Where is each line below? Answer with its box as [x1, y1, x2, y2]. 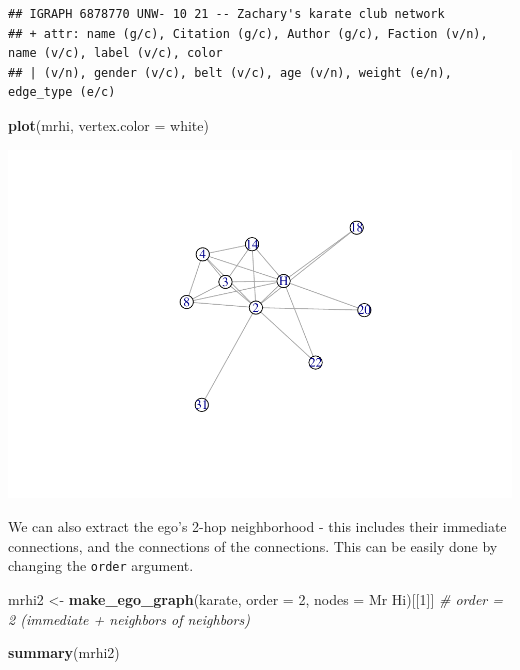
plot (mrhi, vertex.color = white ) [8, 114, 209, 135]
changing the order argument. [8, 555, 194, 576]
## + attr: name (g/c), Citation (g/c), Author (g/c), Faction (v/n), [8, 26, 488, 41]
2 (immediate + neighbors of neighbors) [8, 608, 250, 629]
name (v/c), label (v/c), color [8, 46, 223, 61]
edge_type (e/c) [8, 85, 116, 100]
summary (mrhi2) [8, 642, 120, 663]
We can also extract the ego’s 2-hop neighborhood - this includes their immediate [8, 516, 507, 537]
